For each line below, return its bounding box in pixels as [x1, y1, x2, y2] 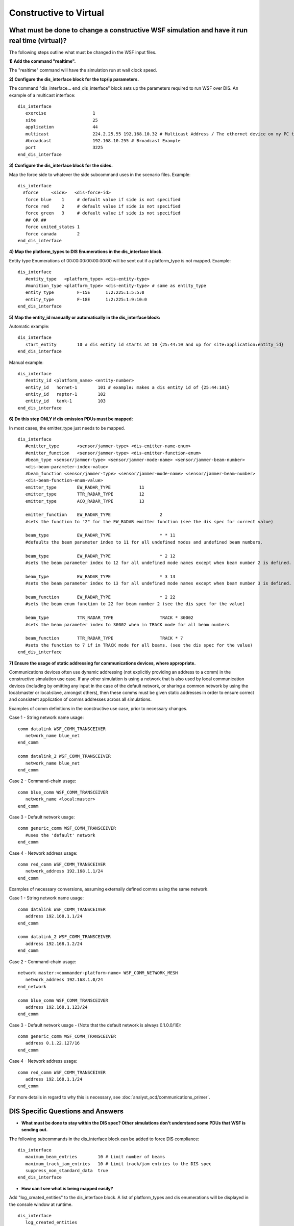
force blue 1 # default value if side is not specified [25, 197, 181, 202]
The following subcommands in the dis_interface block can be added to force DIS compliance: [9, 1136, 199, 1142]
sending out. [21, 1127, 48, 1133]
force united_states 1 [25, 224, 80, 230]
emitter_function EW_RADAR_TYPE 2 [25, 512, 163, 517]
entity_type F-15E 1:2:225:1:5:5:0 [25, 290, 145, 295]
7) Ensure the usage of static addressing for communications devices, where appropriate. [9, 660, 196, 666]
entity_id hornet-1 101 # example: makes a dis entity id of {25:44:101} [25, 384, 230, 390]
